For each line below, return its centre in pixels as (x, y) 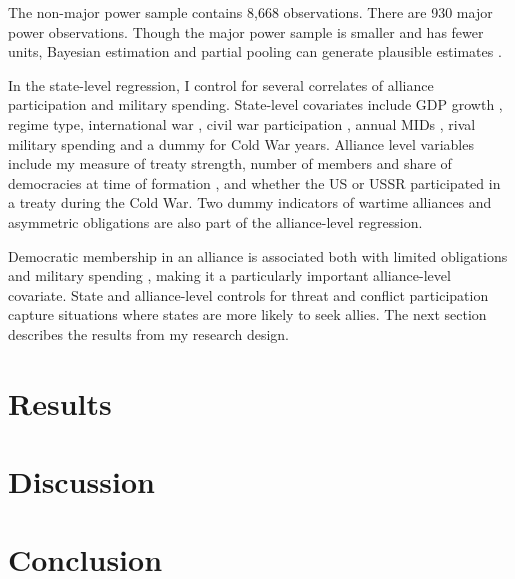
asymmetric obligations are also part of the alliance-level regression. (215, 221)
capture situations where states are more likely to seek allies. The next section (247, 314)
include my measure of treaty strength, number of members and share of (230, 163)
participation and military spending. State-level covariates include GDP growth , (255, 104)
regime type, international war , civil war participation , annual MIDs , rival (242, 123)
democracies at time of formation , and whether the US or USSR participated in (254, 182)
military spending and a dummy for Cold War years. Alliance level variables (241, 143)
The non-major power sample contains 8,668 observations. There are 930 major (250, 12)
